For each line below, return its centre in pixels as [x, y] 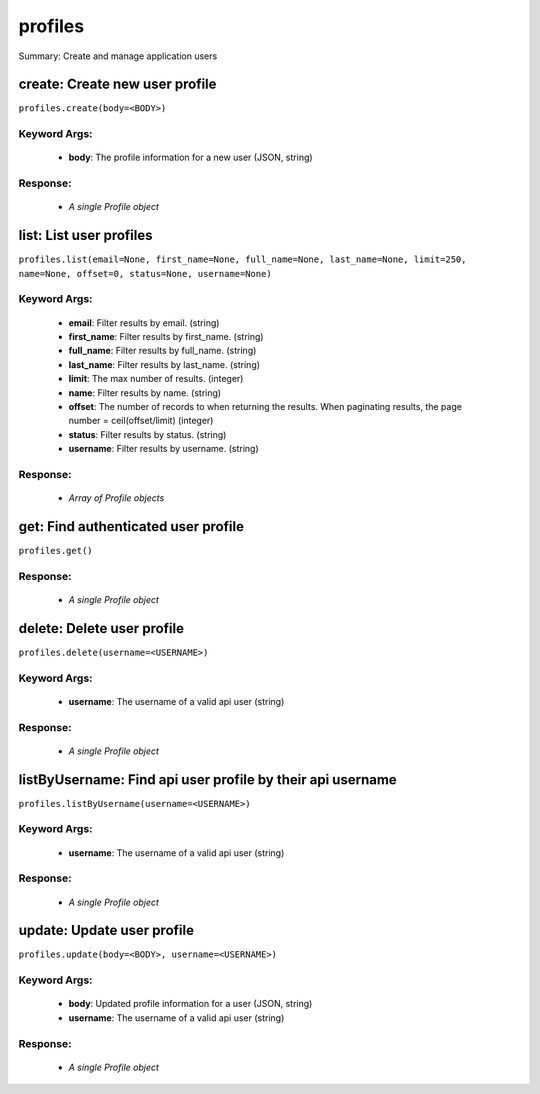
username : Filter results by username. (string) [163, 449]
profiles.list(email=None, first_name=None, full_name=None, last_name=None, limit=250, [242, 259]
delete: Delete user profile [101, 628]
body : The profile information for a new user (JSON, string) [191, 157]
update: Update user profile [106, 930]
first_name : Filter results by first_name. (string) [166, 336]
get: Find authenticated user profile [131, 526]
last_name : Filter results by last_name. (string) [164, 364]
